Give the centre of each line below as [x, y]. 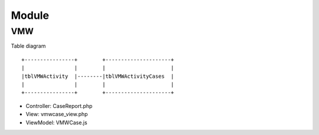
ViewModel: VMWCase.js [57, 122]
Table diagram [28, 46]
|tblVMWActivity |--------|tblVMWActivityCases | [98, 76]
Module [30, 15]
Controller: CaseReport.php [59, 106]
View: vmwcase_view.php [57, 114]
